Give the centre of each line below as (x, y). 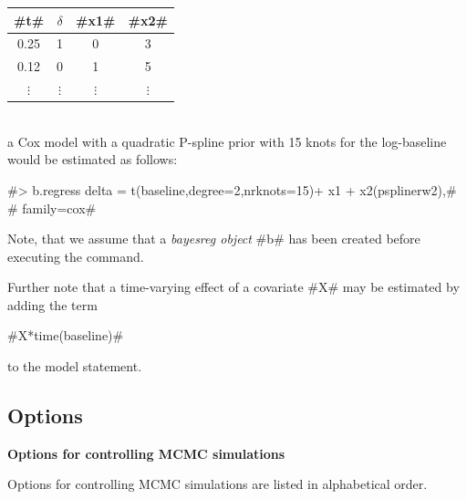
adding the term (52, 304)
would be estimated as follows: (93, 159)
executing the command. (76, 256)
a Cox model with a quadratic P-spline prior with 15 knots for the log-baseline (227, 141)
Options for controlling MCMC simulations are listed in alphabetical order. (218, 484)
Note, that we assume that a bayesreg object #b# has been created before (214, 239)
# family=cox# (52, 208)
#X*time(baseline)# (66, 335)
